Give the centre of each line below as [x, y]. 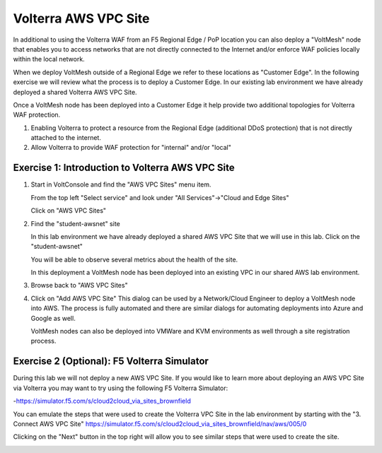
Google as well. [53, 318]
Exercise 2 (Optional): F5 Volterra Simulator [111, 361]
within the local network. [49, 59]
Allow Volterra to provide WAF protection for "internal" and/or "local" [131, 148]
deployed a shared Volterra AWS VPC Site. [75, 92]
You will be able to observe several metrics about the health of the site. [134, 259]
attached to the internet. [66, 138]
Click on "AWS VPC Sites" [68, 211]
